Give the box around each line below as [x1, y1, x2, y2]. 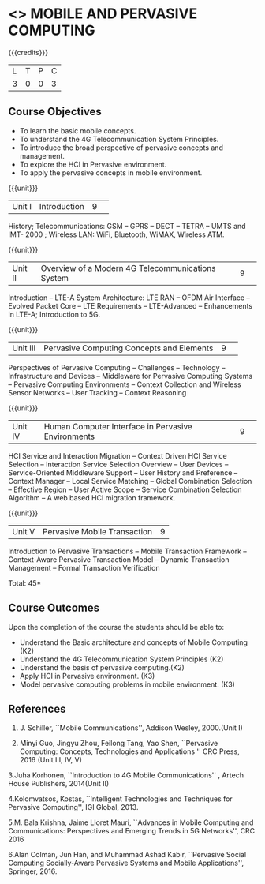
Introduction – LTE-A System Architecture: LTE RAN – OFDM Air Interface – [8, 293, 251, 302]
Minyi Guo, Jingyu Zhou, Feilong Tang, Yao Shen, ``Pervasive [19, 739, 218, 748]
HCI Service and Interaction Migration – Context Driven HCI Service [8, 451, 227, 460]
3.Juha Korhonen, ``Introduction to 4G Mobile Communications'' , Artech [8, 770, 244, 780]
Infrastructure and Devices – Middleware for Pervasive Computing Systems [8, 371, 253, 380]
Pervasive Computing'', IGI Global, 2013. [8, 803, 139, 812]
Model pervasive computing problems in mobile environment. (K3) [19, 680, 235, 689]
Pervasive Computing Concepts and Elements [43, 343, 214, 354]
